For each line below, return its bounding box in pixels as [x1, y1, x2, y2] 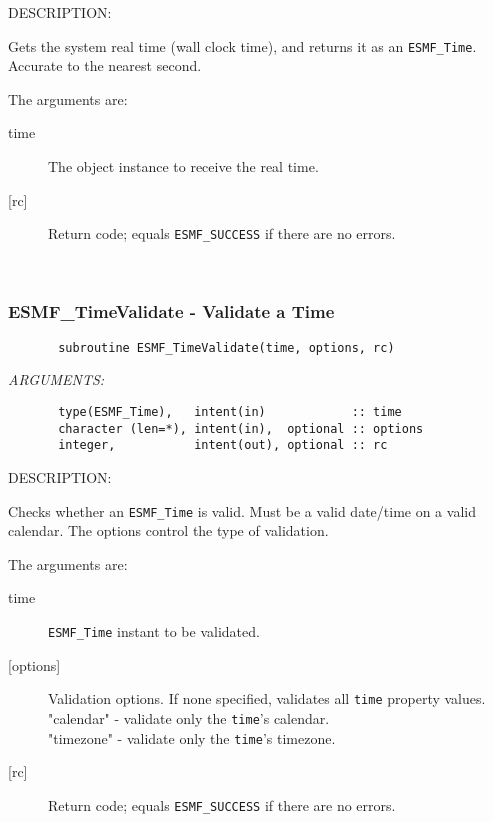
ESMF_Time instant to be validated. [48, 620, 260, 641]
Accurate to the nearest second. [8, 55, 202, 76]
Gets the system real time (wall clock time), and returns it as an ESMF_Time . [8, 35, 477, 56]
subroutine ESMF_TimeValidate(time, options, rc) [58, 340, 395, 355]
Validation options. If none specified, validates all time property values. [48, 688, 486, 709]
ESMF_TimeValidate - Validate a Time [8, 299, 335, 324]
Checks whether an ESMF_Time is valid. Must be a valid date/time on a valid [8, 500, 476, 521]
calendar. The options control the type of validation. [8, 520, 329, 541]
